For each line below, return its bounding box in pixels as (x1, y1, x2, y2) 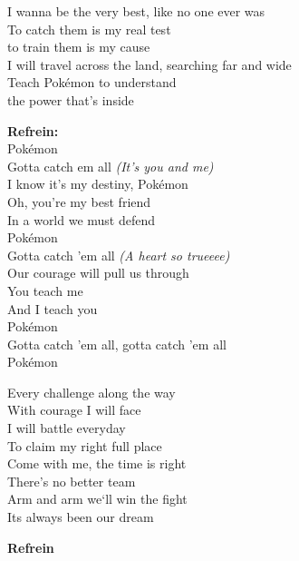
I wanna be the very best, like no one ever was (7, 2, 265, 20)
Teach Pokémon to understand (7, 73, 177, 92)
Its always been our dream (7, 507, 154, 527)
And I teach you (7, 299, 98, 318)
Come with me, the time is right (7, 454, 187, 473)
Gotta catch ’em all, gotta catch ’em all (7, 334, 227, 353)
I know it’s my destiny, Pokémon (7, 174, 188, 193)
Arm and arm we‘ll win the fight (7, 489, 188, 508)
